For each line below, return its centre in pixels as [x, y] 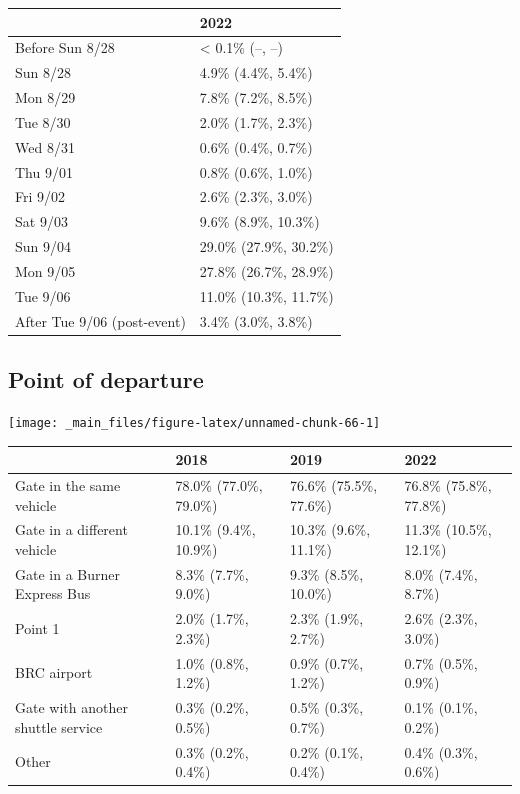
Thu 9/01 [44, 171]
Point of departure [106, 379]
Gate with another [71, 707]
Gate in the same [68, 484]
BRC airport [54, 672]
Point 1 [37, 628]
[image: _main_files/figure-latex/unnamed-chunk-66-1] [194, 422]
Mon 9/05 [45, 270]
